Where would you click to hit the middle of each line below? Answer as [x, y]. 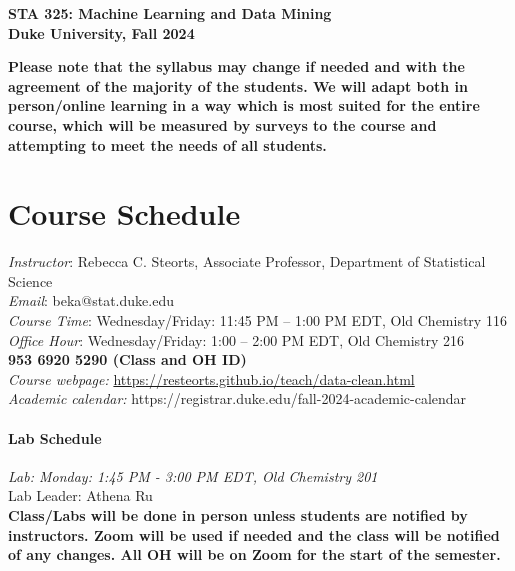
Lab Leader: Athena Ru [80, 495]
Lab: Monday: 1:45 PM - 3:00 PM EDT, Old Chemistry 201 [193, 475]
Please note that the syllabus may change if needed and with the [236, 66]
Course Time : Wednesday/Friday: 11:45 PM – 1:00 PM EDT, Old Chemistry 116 [257, 320]
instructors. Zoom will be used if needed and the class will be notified [254, 534]
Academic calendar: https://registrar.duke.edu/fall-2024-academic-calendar [237, 398]
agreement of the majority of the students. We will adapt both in [238, 85]
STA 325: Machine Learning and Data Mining [170, 13]
